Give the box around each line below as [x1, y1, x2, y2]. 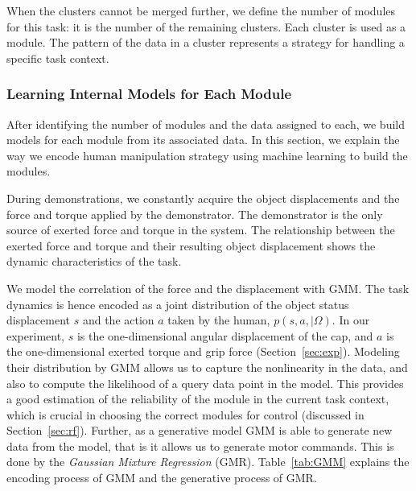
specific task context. [6, 49, 109, 66]
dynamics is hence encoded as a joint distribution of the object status [6, 295, 349, 312]
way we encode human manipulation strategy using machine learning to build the [6, 146, 408, 163]
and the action [82, 312, 154, 328]
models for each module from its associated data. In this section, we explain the [6, 131, 400, 148]
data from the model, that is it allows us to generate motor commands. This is [6, 437, 394, 454]
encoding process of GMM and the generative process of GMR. [6, 469, 317, 486]
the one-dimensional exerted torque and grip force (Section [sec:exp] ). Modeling [6, 343, 400, 360]
